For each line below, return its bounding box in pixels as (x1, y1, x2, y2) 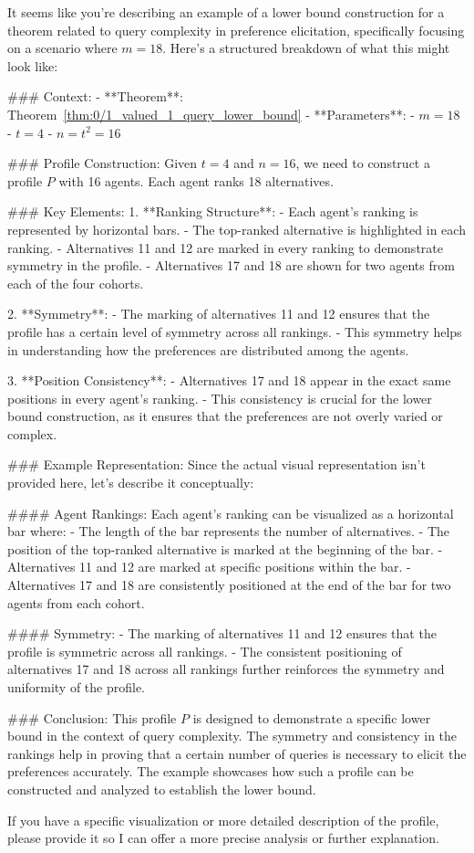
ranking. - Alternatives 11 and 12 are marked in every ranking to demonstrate (7, 237, 443, 257)
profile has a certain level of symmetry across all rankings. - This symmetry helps (7, 321, 462, 341)
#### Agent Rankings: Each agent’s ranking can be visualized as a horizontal (7, 503, 454, 522)
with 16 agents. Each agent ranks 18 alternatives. (58, 171, 334, 190)
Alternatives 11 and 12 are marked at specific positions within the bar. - (7, 557, 411, 576)
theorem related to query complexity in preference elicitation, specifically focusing (7, 20, 465, 39)
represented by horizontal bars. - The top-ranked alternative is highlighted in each (7, 219, 466, 238)
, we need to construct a (295, 153, 430, 173)
